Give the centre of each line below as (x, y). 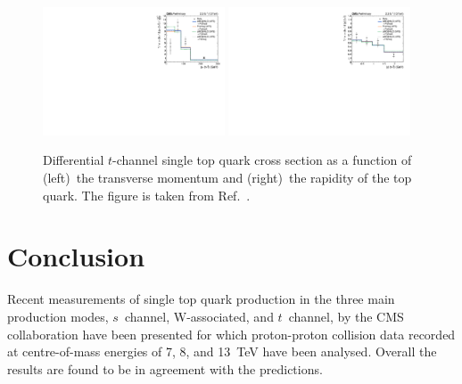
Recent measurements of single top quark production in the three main (201, 299)
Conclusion (76, 256)
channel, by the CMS (346, 316)
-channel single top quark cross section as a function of (262, 160)
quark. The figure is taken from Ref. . (147, 195)
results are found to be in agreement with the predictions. (165, 368)
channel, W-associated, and (199, 316)
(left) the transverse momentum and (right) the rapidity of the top (227, 178)
